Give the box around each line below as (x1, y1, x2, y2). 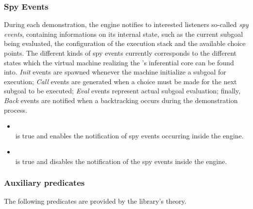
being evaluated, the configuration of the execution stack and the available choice (4, 38, 246, 48)
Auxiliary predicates (4, 177, 85, 189)
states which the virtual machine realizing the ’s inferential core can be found (4, 57, 234, 67)
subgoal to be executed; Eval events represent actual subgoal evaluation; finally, (4, 86, 241, 96)
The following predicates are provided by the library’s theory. (4, 195, 186, 206)
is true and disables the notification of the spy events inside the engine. (15, 156, 227, 166)
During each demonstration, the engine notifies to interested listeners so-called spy (4, 19, 249, 30)
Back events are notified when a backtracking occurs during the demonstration (4, 95, 238, 105)
